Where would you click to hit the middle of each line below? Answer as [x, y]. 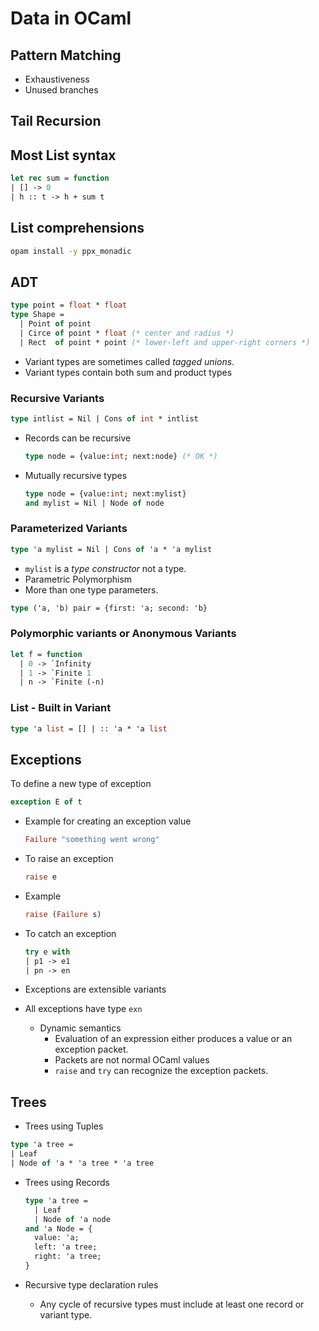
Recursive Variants [57, 398]
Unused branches [61, 90]
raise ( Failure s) [63, 914]
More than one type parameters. [91, 589]
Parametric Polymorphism [78, 579]
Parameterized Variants [69, 529]
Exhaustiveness [57, 79]
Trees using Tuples [64, 1126]
